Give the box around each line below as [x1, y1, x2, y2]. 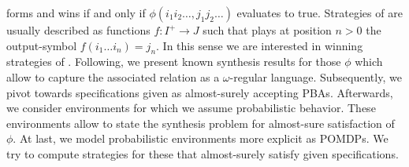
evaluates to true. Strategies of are [236, 5, 403, 20]
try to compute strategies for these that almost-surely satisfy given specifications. [6, 145, 399, 162]
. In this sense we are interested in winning [156, 37, 363, 53]
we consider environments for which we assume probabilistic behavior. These [6, 100, 376, 116]
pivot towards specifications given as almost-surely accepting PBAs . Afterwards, [6, 84, 393, 100]
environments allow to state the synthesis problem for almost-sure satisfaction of [6, 114, 395, 131]
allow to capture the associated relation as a [6, 68, 220, 85]
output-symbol [6, 37, 77, 53]
